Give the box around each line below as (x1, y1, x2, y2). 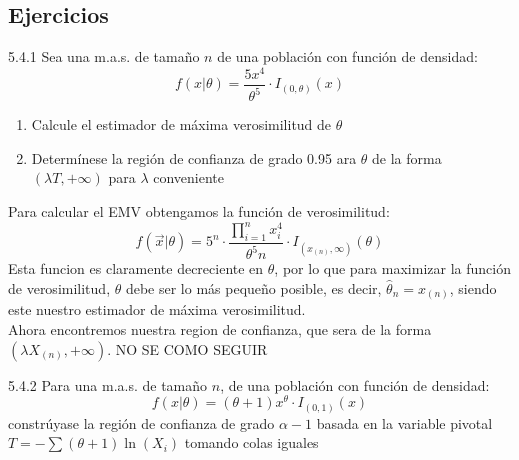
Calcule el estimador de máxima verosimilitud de (31, 114, 332, 135)
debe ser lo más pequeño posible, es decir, (125, 277, 382, 298)
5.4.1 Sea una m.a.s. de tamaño (8, 46, 200, 67)
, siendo (449, 277, 497, 298)
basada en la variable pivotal (316, 412, 493, 433)
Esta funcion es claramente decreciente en (8, 258, 264, 279)
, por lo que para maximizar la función (274, 258, 511, 279)
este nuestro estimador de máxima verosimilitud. (8, 299, 306, 320)
